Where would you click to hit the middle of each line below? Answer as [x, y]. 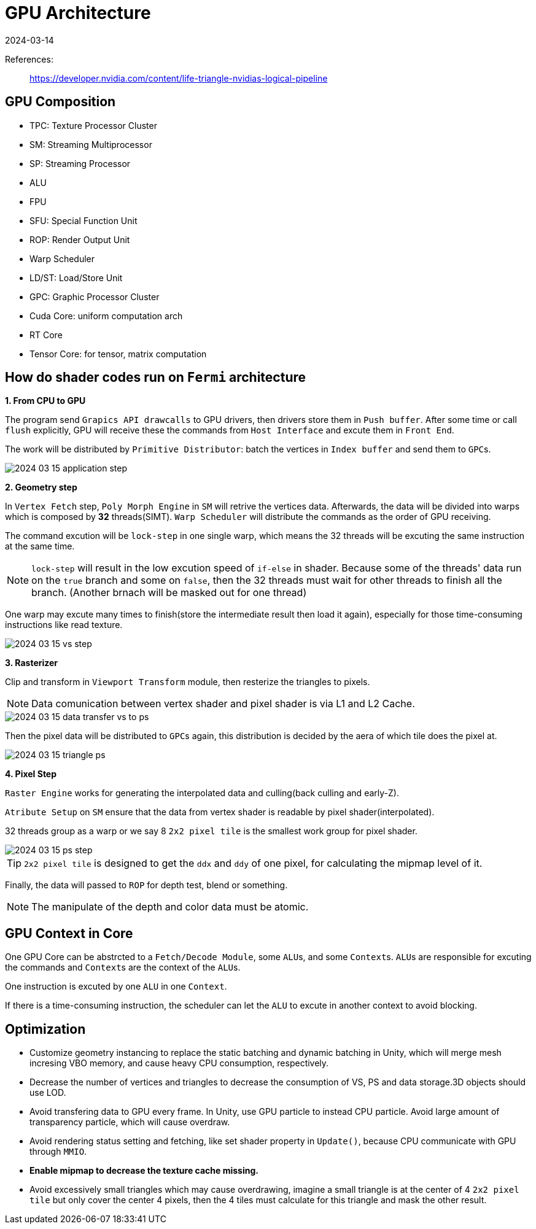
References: [29, 59]
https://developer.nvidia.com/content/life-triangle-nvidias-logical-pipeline [179, 78]
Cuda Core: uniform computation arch [106, 316]
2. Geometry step [41, 487]
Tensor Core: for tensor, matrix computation [118, 354]
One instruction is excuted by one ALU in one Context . [116, 987]
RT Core [46, 335]
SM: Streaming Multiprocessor [91, 144]
